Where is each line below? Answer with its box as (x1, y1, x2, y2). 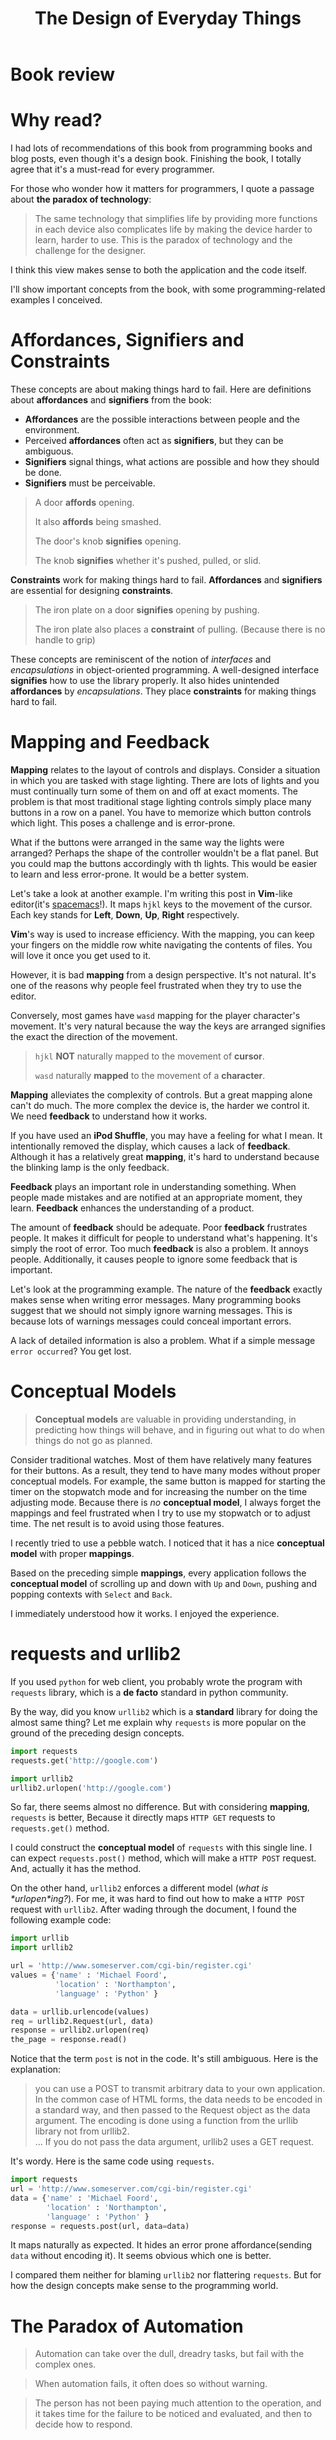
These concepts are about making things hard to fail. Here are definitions (10, 383, 312, 396)
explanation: (10, 2063, 62, 2076)
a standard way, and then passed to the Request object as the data (34, 2104, 311, 2116)
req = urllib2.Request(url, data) (10, 2016, 155, 2026)
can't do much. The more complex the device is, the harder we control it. (10, 1100, 310, 1111)
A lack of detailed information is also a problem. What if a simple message (10, 1335, 316, 1346)
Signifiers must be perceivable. (24, 477, 156, 489)
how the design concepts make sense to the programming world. (10, 2280, 279, 2292)
